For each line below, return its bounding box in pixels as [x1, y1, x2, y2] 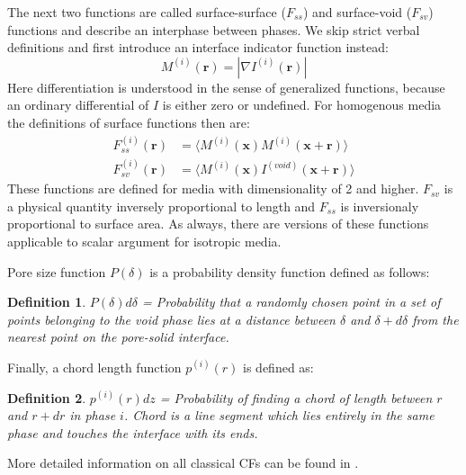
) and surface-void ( [302, 3, 412, 21]
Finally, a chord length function [7, 357, 182, 376]
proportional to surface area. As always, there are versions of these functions [7, 214, 429, 233]
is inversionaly [340, 196, 419, 215]
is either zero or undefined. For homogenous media [162, 95, 442, 114]
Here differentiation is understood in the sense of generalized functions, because [7, 77, 445, 96]
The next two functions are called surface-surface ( [7, 3, 286, 21]
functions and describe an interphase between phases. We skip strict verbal [7, 20, 420, 39]
